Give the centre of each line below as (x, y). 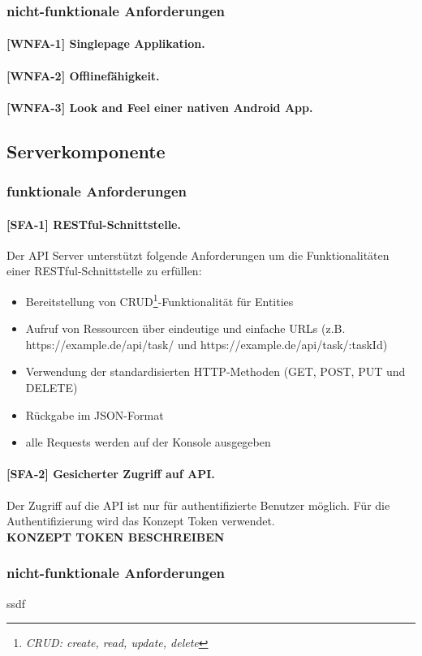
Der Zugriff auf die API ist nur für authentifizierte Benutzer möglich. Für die (198, 505)
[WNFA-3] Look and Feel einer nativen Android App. (160, 107)
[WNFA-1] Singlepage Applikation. (106, 43)
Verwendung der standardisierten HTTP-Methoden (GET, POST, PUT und (215, 371)
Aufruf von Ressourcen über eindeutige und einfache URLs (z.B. (185, 328)
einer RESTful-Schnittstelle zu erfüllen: (104, 271)
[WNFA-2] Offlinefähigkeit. (83, 75)
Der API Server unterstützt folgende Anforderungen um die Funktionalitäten (198, 255)
